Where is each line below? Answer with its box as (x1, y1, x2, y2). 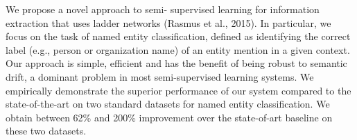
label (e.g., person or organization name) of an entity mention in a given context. (6, 42, 350, 57)
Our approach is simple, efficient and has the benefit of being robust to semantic (6, 56, 347, 70)
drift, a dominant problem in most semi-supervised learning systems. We (6, 69, 314, 83)
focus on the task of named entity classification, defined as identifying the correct (6, 29, 351, 43)
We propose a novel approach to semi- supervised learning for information (6, 2, 320, 16)
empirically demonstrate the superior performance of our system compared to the (6, 83, 351, 97)
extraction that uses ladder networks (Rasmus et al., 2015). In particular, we (6, 15, 331, 30)
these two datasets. (6, 123, 87, 138)
